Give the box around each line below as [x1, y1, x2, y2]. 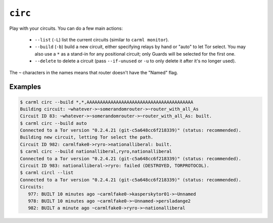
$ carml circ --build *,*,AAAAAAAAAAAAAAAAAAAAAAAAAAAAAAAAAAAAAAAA [20, 99, 194, 105]
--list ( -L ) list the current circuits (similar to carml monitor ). [34, 36, 169, 42]
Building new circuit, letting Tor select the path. [20, 135, 154, 140]
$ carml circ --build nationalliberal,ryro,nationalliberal [20, 149, 172, 154]
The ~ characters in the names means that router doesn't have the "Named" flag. [9, 69, 178, 75]
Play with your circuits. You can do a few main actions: [9, 25, 123, 31]
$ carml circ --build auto [20, 120, 87, 126]
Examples [9, 82, 41, 91]
